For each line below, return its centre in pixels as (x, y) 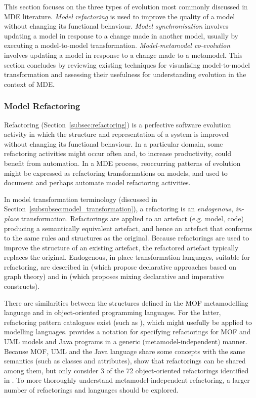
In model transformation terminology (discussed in (81, 199)
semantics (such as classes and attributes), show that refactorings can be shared (125, 361)
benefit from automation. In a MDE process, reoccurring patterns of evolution (122, 163)
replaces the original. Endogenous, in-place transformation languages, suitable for (127, 257)
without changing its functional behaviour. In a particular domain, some (113, 143)
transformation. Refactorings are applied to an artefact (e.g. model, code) (132, 218)
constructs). (22, 286)
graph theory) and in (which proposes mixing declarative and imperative (114, 276)
